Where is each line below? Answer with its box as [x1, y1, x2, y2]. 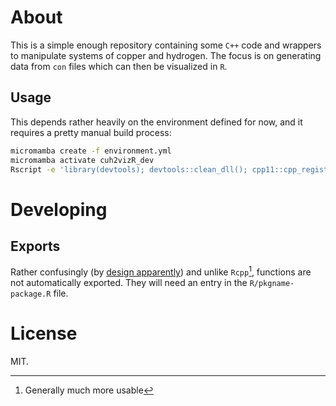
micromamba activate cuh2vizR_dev [10, 155, 155, 165]
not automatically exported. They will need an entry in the [10, 277, 248, 289]
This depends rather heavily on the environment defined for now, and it [10, 116, 303, 128]
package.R [10, 289, 52, 300]
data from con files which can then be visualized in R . [10, 60, 228, 72]
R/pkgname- [249, 279, 295, 289]
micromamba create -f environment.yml [10, 146, 172, 156]
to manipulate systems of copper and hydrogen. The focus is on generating [10, 49, 322, 61]
